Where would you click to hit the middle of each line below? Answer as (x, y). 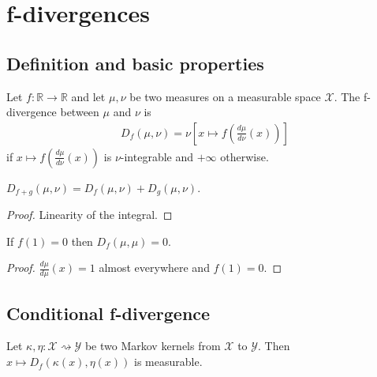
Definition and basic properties (135, 63)
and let (88, 96)
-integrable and (157, 156)
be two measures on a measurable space (225, 96)
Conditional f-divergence (108, 313)
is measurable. (168, 362)
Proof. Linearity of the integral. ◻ (90, 215)
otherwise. (244, 156)
